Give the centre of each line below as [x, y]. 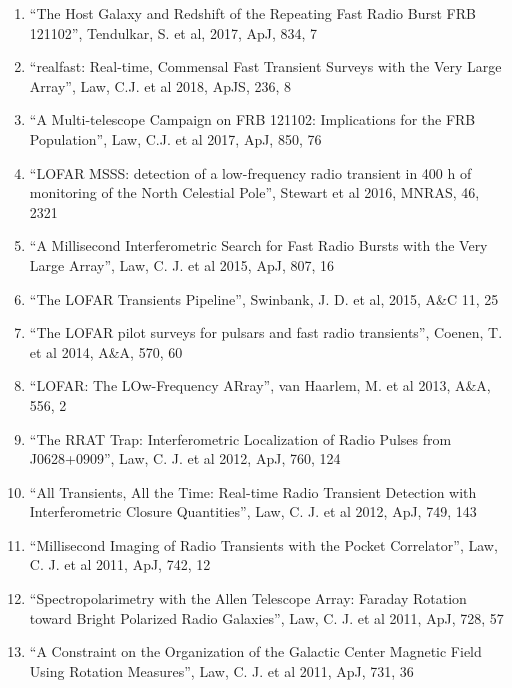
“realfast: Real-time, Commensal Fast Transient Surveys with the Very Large [265, 66]
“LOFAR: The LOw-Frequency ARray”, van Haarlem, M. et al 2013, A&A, [260, 385]
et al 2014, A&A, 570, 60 [106, 351]
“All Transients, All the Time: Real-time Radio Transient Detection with [253, 491]
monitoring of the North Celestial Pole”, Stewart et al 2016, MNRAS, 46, [254, 192]
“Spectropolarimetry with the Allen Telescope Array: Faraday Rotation [248, 598]
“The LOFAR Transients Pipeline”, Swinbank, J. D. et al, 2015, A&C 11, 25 [264, 298]
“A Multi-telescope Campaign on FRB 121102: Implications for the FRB [252, 119]
